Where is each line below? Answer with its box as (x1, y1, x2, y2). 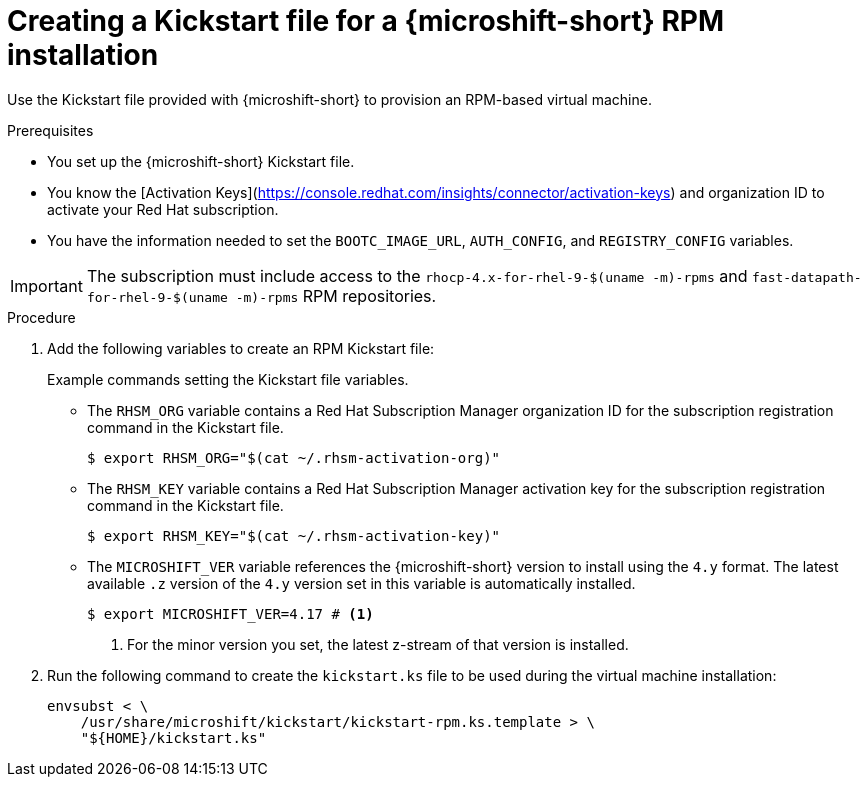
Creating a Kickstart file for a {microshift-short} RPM (7, 4, 725, 38)
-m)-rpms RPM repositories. (235, 285, 437, 306)
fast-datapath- (751, 269, 862, 285)
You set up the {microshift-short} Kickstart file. (47, 152, 355, 170)
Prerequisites (7, 121, 94, 139)
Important (10, 275, 83, 296)
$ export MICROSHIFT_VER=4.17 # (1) (87, 605, 374, 622)
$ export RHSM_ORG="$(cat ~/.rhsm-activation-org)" (87, 449, 501, 466)
